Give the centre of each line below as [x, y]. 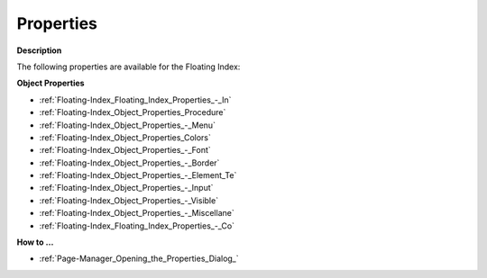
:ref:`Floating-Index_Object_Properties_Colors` [125, 137]
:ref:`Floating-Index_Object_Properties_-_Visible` [129, 200]
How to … [35, 242]
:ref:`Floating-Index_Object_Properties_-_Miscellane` [137, 213]
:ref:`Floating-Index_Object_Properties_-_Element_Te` [138, 175]
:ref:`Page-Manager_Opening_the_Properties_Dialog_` [139, 259]
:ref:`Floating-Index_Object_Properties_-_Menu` [128, 125]
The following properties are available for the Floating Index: [129, 67]
